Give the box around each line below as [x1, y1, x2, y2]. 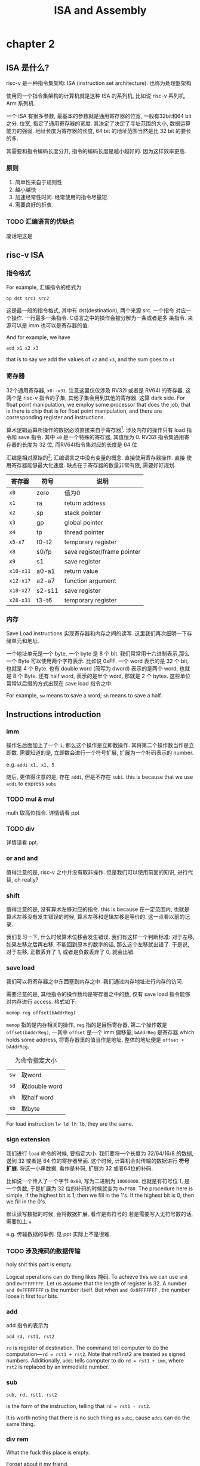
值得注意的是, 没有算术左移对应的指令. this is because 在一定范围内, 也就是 [6, 906, 190, 913]
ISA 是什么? [6, 62, 50, 72]
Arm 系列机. [6, 100, 36, 106]
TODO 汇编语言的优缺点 [6, 218, 75, 226]
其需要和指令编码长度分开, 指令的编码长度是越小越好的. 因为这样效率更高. [6, 148, 186, 154]
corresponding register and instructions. [6, 413, 106, 420]
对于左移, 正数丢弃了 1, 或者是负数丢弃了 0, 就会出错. [6, 949, 135, 956]
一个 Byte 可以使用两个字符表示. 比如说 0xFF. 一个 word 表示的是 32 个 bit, [6, 657, 189, 665]
